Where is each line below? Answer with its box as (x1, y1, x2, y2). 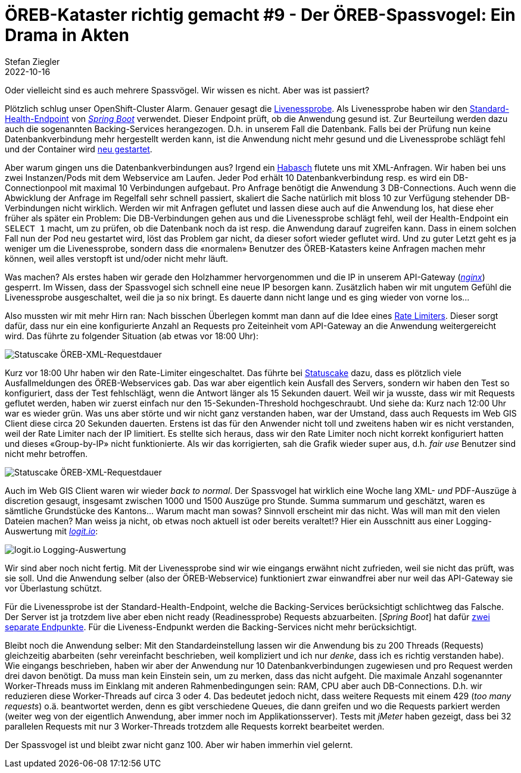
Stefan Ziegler (5, 56, 60, 67)
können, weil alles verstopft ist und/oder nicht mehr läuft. (5, 253, 228, 264)
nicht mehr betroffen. (5, 448, 88, 459)
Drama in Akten (5, 25, 129, 45)
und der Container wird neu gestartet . (5, 143, 152, 154)
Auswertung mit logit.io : (5, 525, 98, 536)
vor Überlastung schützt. (5, 583, 102, 593)
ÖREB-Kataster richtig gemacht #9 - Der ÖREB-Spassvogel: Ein (5, 5, 516, 25)
